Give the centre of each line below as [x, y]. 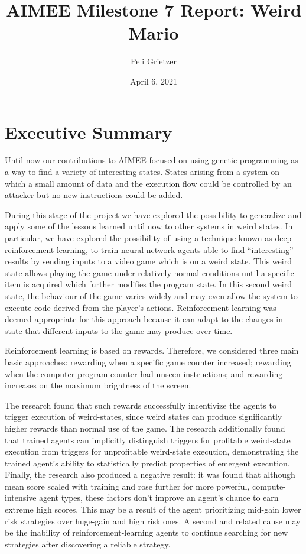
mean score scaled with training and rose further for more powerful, [127, 486]
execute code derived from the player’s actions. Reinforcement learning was [141, 307]
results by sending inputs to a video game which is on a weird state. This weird [148, 261]
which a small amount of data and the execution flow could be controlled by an [148, 183]
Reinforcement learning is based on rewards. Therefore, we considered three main [152, 350]
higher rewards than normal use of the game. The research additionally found [145, 428]
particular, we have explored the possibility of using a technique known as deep [148, 238]
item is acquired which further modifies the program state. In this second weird [148, 284]
